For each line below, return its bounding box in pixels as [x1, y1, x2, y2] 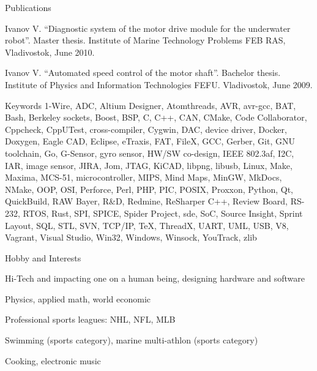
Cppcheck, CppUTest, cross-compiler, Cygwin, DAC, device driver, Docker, [5, 122, 287, 135]
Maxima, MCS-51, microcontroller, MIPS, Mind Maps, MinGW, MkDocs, [5, 171, 282, 184]
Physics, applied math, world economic [5, 292, 151, 305]
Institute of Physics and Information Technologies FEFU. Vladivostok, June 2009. [5, 78, 313, 91]
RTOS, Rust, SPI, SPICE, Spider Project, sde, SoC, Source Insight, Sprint [23, 206, 303, 219]
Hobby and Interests [5, 251, 81, 264]
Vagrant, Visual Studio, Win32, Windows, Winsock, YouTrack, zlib [5, 231, 257, 244]
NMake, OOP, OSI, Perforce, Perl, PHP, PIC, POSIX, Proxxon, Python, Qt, [5, 182, 294, 195]
